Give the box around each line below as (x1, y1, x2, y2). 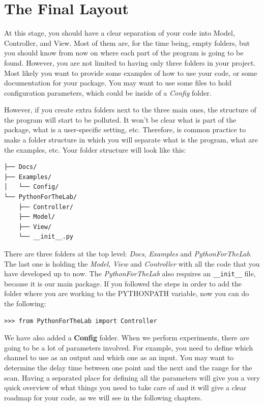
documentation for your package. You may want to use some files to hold (4, 77, 232, 88)
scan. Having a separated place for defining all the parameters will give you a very (4, 372, 260, 383)
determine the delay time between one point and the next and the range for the (4, 362, 252, 372)
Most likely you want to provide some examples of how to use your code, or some (4, 67, 257, 78)
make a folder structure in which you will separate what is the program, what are (4, 134, 258, 145)
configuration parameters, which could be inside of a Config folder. (4, 87, 212, 98)
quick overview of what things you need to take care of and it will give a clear (4, 382, 247, 393)
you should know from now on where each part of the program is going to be (4, 47, 244, 58)
